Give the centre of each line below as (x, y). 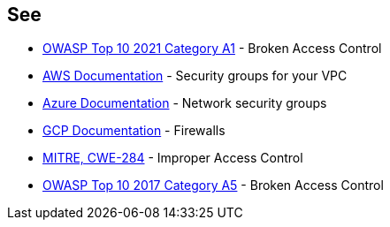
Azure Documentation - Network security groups (185, 103)
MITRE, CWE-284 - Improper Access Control (173, 158)
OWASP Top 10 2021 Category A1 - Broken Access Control (212, 49)
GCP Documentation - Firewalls (134, 131)
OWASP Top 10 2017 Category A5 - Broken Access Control (213, 185)
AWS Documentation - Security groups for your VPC (195, 76)
